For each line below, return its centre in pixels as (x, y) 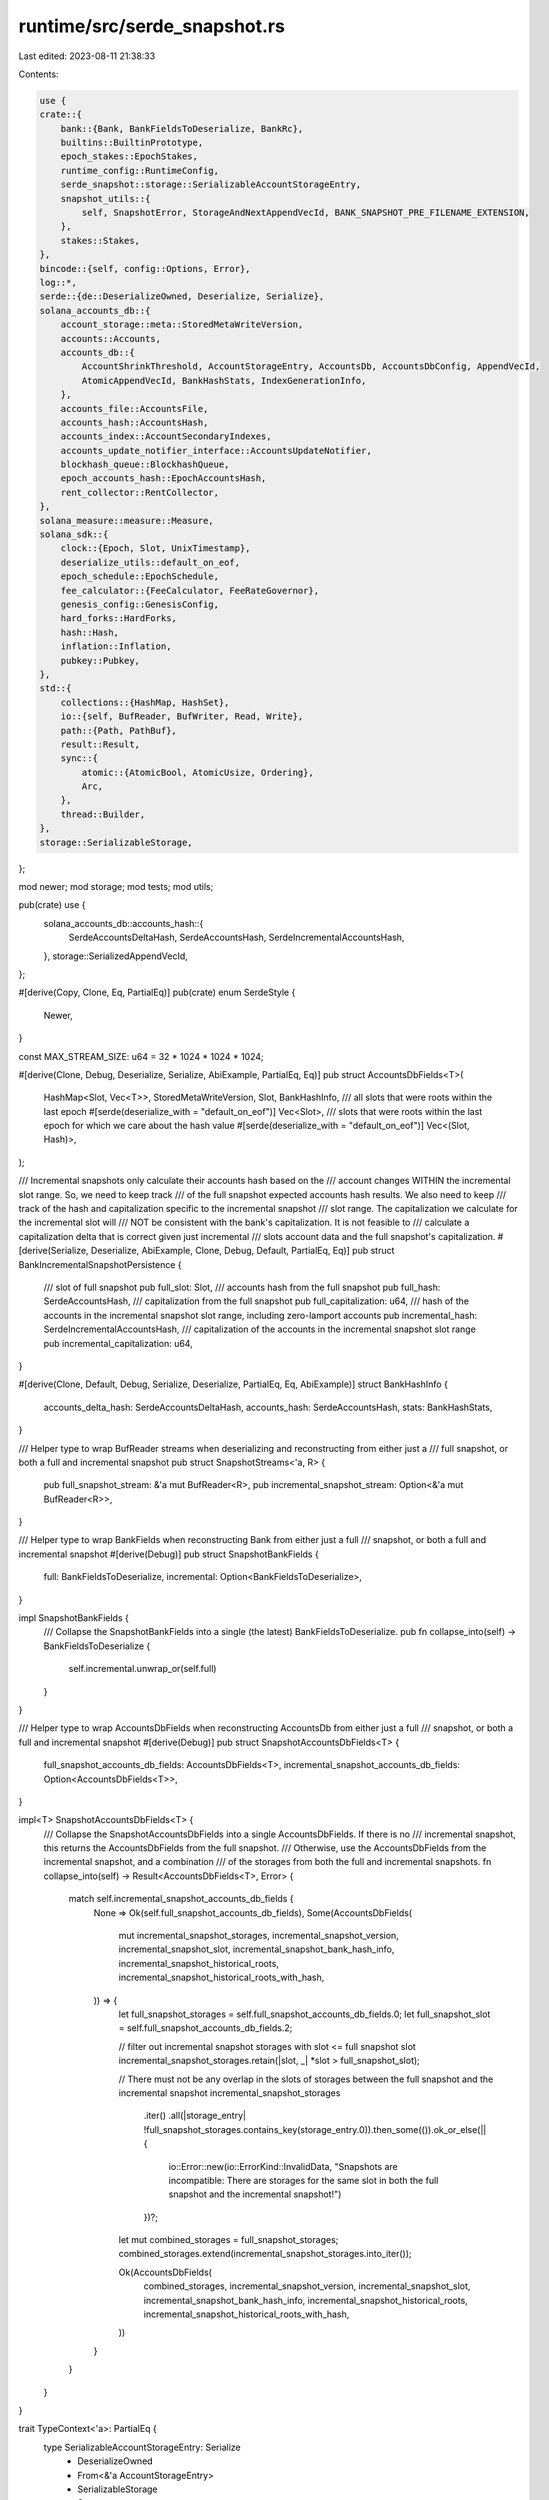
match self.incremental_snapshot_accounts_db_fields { (181, 1899)
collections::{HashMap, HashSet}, (145, 702)
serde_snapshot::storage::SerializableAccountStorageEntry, (211, 184)
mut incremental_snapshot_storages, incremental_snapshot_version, (258, 1936)
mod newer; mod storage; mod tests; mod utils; (116, 886)
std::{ (55, 688)
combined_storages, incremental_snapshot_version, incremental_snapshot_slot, (307, 2286)
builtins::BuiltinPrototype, (132, 143)
